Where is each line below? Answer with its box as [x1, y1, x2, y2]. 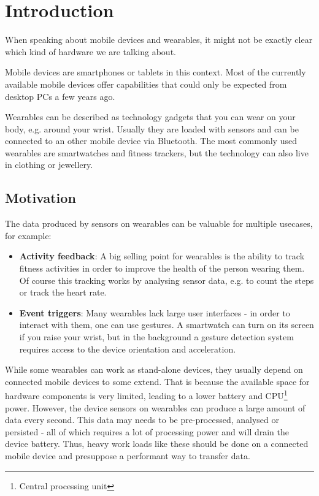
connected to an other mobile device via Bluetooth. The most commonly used [5, 134, 297, 147]
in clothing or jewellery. [5, 158, 93, 171]
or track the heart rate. [19, 286, 107, 299]
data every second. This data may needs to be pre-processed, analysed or [5, 413, 280, 426]
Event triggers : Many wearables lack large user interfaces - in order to [19, 306, 290, 319]
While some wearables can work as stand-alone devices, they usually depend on [5, 363, 303, 376]
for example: [5, 229, 52, 242]
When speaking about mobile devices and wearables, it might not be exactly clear [5, 33, 313, 46]
